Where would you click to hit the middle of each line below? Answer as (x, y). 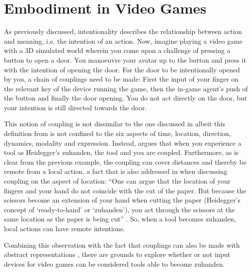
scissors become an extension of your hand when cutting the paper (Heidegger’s (122, 200)
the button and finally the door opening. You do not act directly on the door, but (126, 98)
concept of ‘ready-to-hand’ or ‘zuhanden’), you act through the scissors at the (119, 209)
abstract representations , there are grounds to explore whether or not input (117, 254)
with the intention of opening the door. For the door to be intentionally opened (122, 69)
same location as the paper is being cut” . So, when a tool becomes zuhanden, (120, 219)
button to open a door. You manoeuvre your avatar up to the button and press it (125, 59)
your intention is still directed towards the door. (76, 107)
